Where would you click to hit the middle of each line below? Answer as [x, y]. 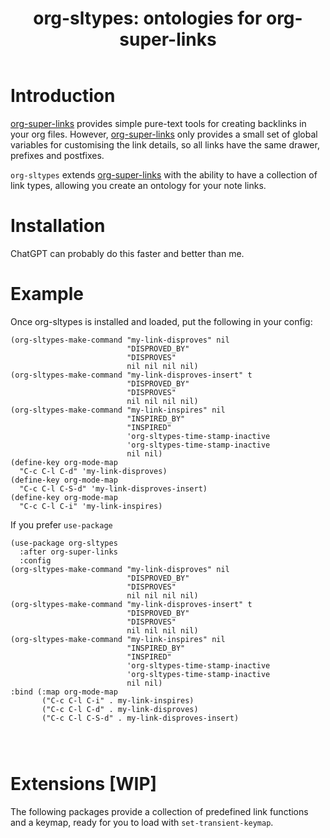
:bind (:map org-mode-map [64, 692]
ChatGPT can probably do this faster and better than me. [127, 253]
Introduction [63, 96]
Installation [58, 226]
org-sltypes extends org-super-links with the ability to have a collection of [164, 174]
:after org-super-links [68, 552]
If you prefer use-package [61, 524]
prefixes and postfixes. [57, 155]
